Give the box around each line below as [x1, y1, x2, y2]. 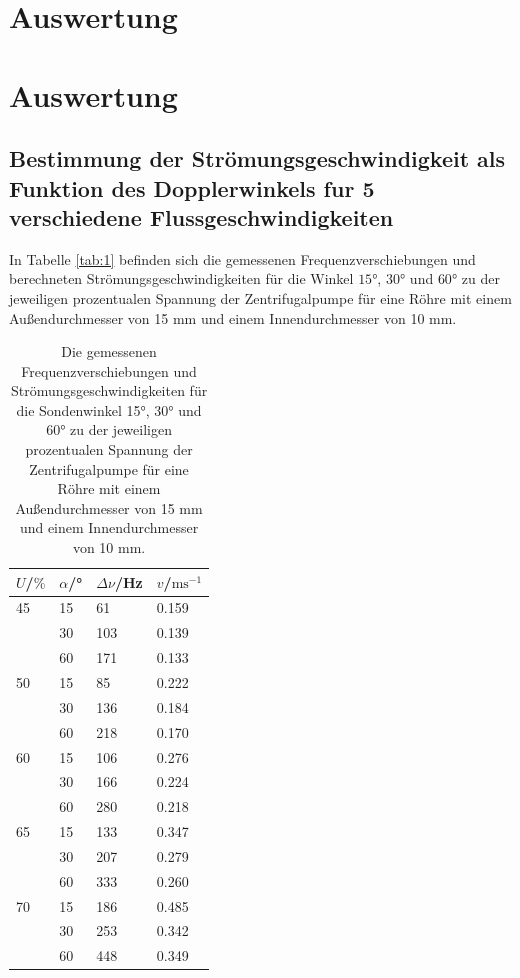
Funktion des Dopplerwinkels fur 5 [9, 172, 375, 203]
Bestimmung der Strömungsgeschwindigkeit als [9, 143, 506, 174]
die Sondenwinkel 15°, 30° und [16, 399, 202, 420]
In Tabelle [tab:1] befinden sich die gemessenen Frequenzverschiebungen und [9, 248, 476, 269]
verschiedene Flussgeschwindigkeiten [9, 201, 394, 232]
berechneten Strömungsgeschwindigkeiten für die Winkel [9, 268, 354, 289]
